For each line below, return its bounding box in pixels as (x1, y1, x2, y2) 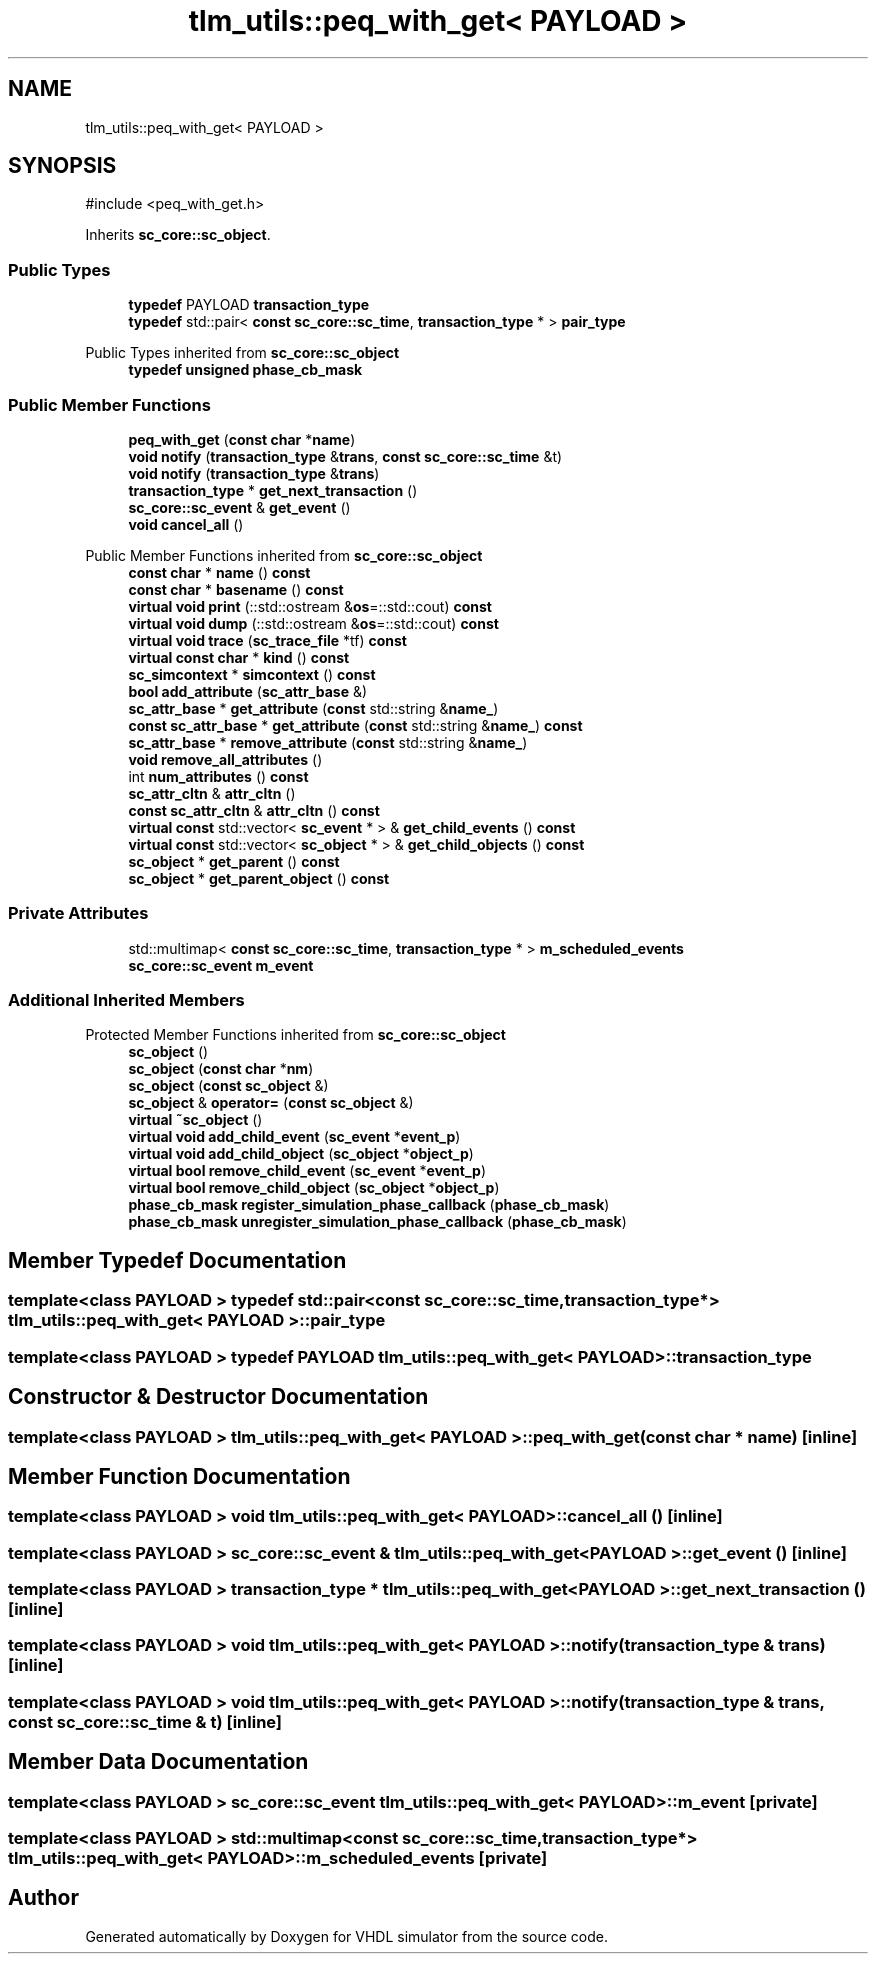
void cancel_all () (128, 515, 244, 533)
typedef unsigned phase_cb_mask (128, 361, 363, 379)
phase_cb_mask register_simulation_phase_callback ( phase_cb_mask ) (128, 1196, 610, 1214)
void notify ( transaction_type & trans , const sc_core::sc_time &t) (128, 447, 563, 465)
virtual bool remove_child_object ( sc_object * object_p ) (128, 1179, 500, 1197)
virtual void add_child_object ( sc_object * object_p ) (128, 1145, 474, 1163)
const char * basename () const (128, 580, 344, 598)
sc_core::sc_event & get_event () (128, 498, 351, 516)
